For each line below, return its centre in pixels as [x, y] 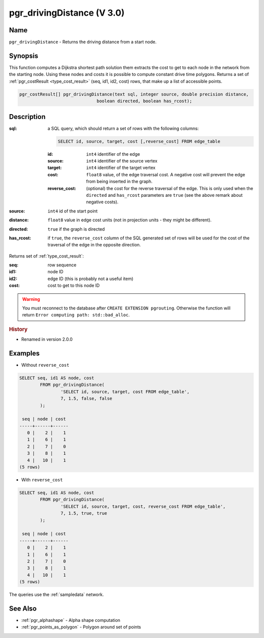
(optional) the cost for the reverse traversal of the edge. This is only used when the [170, 188]
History [18, 329]
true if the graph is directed [76, 229]
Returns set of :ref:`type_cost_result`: [46, 256]
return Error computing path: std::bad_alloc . [76, 315]
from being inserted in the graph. [119, 182]
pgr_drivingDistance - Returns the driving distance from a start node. [83, 42]
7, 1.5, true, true [84, 513]
